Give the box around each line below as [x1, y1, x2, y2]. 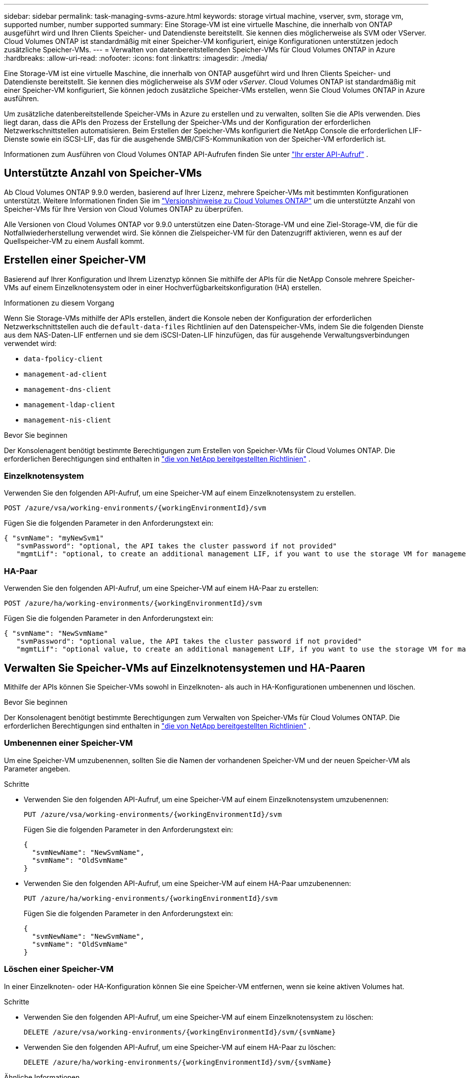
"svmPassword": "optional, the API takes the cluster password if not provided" [16, 542, 337, 550]
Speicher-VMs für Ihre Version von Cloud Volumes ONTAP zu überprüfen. [4, 204, 243, 213]
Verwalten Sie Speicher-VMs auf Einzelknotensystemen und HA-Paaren [4, 661, 365, 674]
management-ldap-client [24, 400, 116, 409]
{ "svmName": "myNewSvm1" [4, 534, 104, 542]
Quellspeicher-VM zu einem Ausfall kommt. [4, 236, 145, 245]
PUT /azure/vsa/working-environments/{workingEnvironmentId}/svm [24, 810, 282, 818]
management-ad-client [24, 370, 107, 378]
